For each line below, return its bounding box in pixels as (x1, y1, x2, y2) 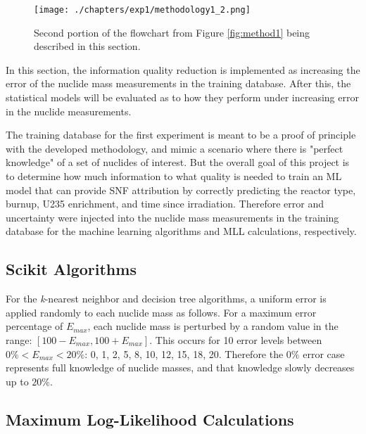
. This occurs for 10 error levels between (149, 332, 322, 347)
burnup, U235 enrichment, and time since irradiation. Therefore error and (6, 196, 324, 211)
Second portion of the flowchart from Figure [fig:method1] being (34, 25, 310, 39)
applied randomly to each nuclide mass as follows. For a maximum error (6, 305, 317, 319)
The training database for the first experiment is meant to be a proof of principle (6, 127, 356, 142)
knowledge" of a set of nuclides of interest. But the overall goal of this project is (6, 155, 350, 170)
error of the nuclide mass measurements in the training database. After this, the (6, 76, 351, 91)
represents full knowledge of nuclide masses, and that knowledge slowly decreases (6, 360, 355, 375)
